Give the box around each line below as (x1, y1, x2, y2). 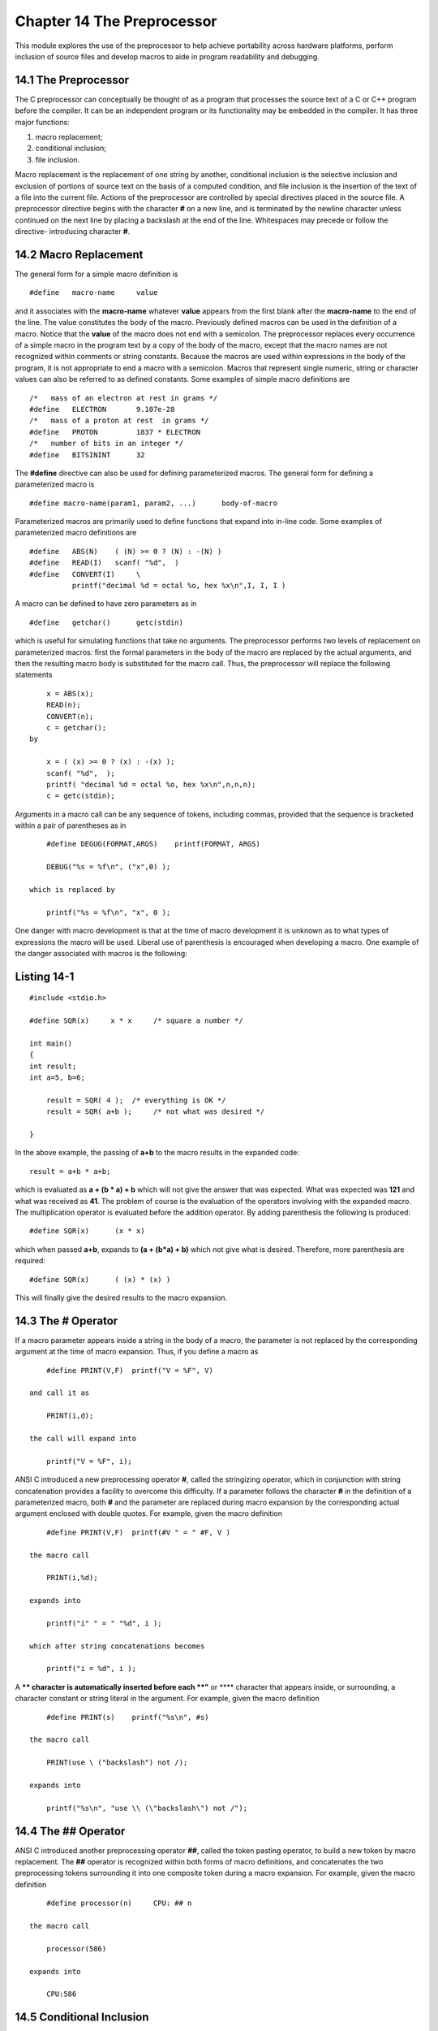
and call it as (29, 1388, 90, 1397)
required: (15, 1256, 46, 1266)
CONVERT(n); (45, 712, 94, 721)
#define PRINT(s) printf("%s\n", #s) (45, 1713, 210, 1721)
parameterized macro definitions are (15, 528, 137, 538)
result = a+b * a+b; (29, 1167, 111, 1176)
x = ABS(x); (45, 689, 94, 698)
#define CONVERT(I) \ (29, 569, 141, 578)
